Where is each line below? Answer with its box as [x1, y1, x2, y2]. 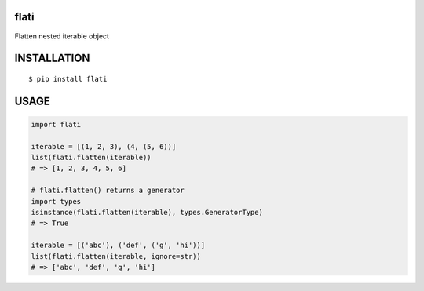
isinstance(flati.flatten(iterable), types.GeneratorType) [31, 208, 263, 217]
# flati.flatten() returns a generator [31, 186, 185, 195]
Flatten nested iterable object [14, 31, 110, 41]
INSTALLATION [14, 52, 90, 65]
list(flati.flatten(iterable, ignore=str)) [31, 252, 202, 260]
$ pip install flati [28, 75, 108, 83]
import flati [31, 120, 82, 129]
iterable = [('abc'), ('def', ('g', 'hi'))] [31, 241, 206, 250]
